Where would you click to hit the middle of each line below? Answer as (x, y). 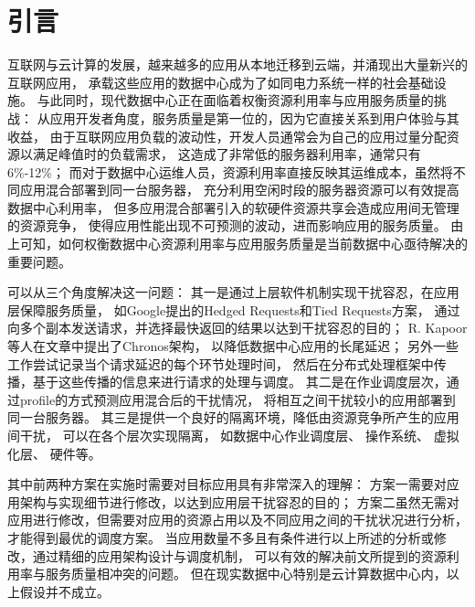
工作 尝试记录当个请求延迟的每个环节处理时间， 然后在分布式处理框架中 (221, 363)
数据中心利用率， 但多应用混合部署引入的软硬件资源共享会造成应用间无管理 (233, 207)
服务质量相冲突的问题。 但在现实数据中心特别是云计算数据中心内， (246, 574)
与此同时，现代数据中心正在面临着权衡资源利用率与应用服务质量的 (235, 100)
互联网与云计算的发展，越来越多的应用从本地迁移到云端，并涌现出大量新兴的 (237, 64)
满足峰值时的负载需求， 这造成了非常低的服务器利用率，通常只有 (227, 154)
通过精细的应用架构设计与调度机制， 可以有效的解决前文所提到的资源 (239, 555)
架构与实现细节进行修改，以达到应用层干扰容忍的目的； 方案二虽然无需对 (239, 501)
